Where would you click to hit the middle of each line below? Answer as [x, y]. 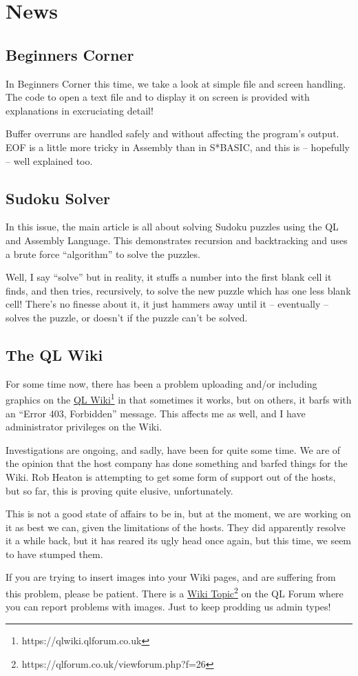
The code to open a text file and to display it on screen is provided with [158, 97]
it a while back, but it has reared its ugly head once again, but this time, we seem [179, 540]
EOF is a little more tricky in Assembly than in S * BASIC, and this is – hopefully [178, 147]
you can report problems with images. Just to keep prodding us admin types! [168, 607]
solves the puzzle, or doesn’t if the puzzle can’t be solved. [127, 317]
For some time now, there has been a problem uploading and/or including [161, 383]
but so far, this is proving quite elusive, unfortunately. [119, 490]
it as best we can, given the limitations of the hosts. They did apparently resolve [176, 527]
